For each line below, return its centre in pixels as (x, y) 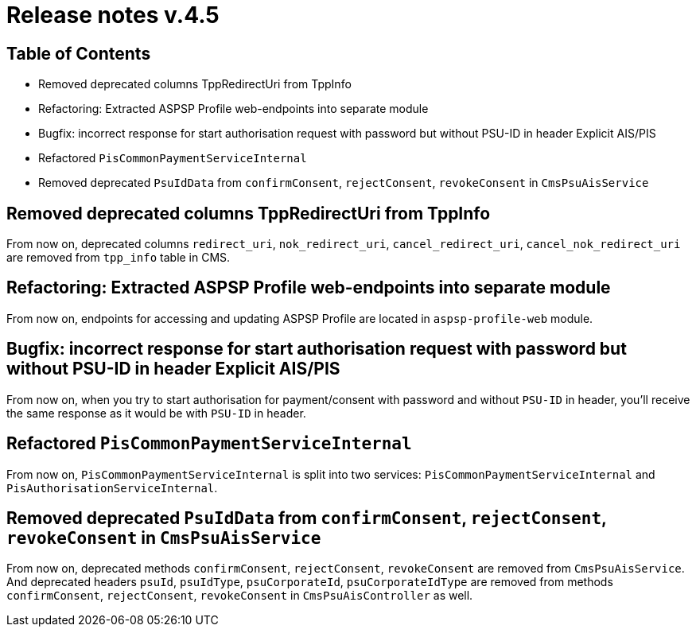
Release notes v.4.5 (113, 15)
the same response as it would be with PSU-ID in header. (156, 413)
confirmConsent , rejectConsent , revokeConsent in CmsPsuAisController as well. (240, 596)
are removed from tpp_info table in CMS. (119, 258)
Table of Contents (79, 53)
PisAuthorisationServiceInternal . (112, 487)
